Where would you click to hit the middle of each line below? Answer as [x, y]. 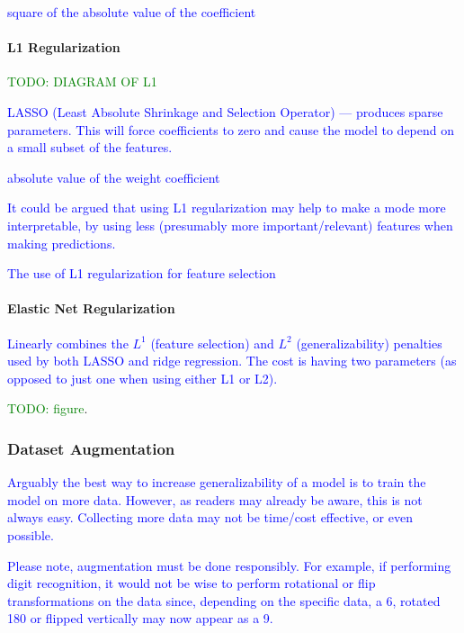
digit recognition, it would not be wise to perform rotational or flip [192, 583]
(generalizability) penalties [369, 343]
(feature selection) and [212, 343]
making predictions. [62, 243]
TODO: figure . [48, 408]
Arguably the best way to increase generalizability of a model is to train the [217, 482]
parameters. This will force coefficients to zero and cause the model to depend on [231, 129]
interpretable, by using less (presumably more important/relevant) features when [230, 225]
